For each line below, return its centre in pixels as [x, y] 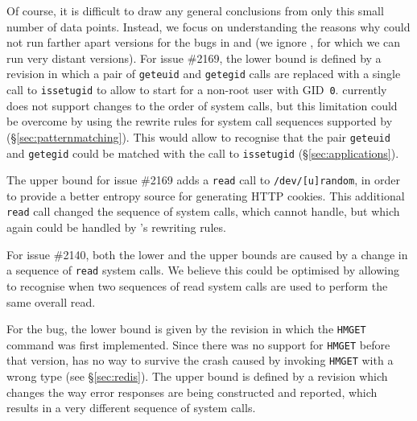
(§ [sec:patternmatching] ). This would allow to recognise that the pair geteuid [198, 136]
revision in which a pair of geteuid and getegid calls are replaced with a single [204, 74]
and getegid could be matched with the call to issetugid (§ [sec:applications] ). [203, 153]
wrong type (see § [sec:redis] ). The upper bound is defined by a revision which [197, 376]
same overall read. [51, 301]
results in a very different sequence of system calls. [131, 408]
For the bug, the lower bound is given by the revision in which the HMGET [186, 329]
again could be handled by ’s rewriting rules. [116, 227]
